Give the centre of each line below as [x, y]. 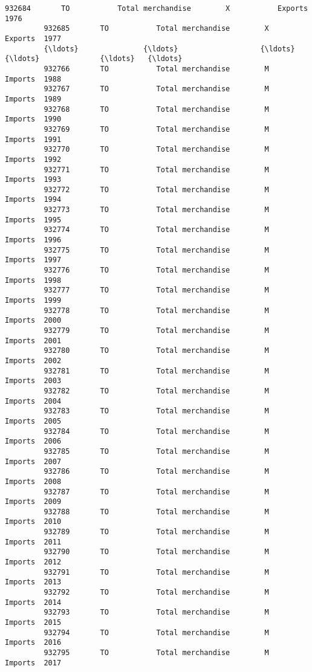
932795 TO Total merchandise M [156, 653]
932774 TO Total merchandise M [156, 230]
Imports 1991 [33, 139]
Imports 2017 [33, 663]
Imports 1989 [33, 99]
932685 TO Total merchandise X [156, 29]
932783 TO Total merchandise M [156, 411]
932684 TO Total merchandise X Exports [157, 8]
